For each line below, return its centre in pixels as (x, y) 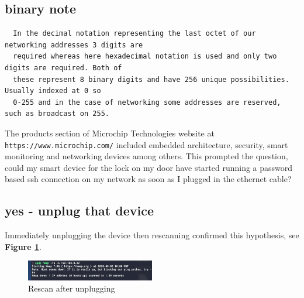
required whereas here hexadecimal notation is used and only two (145, 56)
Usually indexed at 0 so (53, 91)
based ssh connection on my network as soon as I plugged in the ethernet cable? (148, 179)
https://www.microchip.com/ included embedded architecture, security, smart (146, 144)
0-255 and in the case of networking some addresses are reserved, (147, 102)
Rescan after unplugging (72, 288)
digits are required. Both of (63, 68)
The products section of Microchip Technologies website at (110, 133)
